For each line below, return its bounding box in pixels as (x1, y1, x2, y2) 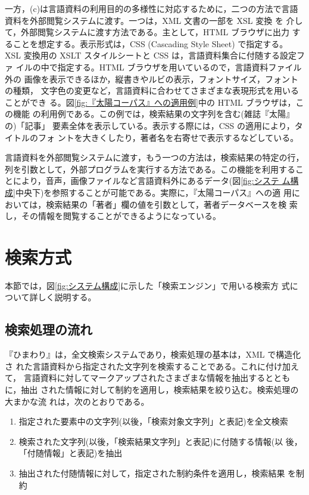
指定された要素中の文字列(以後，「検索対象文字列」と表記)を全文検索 (18, 415, 288, 428)
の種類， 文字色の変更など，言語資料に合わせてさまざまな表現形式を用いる (5, 84, 299, 97)
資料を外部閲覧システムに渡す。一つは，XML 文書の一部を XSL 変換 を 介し (5, 14, 303, 26)
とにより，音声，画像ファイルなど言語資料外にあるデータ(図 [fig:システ (5, 174, 279, 187)
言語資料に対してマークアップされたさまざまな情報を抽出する (23, 371, 266, 384)
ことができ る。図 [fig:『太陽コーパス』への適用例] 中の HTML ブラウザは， (5, 96, 296, 108)
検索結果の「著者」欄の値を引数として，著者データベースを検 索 (46, 198, 298, 210)
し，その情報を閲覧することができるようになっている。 (5, 210, 221, 222)
